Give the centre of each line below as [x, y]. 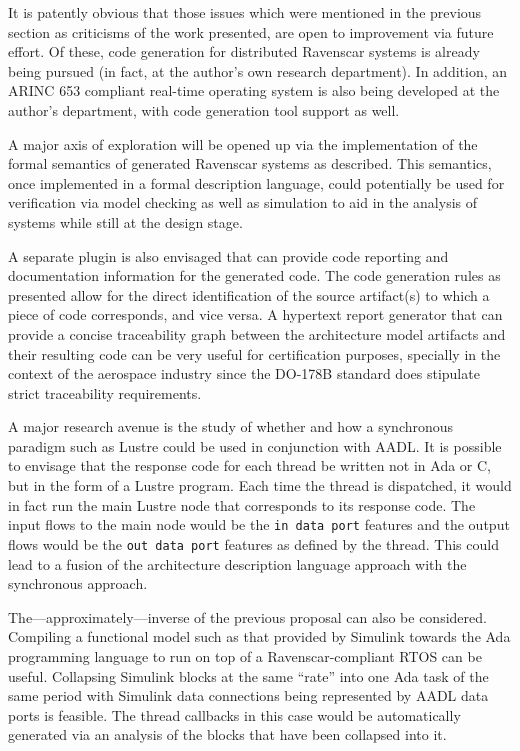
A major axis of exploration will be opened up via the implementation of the [243, 143]
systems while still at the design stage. [125, 221]
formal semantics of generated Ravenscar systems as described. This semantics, [250, 163]
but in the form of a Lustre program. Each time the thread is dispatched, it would [260, 485]
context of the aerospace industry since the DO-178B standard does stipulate [244, 373]
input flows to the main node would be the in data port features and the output [259, 524]
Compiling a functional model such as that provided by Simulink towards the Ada [259, 636]
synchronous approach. [78, 583]
